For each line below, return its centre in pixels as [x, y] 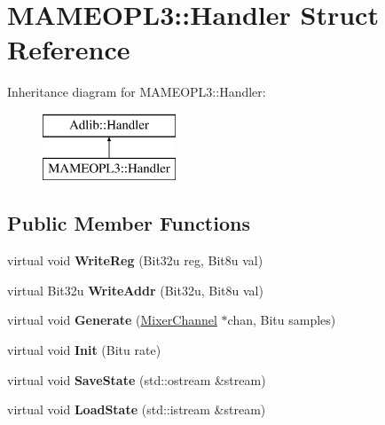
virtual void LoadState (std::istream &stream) [137, 409]
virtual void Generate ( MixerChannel [112, 320]
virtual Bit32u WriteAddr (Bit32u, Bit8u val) [135, 290]
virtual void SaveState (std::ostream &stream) [137, 379]
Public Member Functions [129, 223]
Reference [69, 49]
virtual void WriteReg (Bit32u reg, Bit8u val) [135, 260]
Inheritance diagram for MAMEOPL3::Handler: [137, 92]
